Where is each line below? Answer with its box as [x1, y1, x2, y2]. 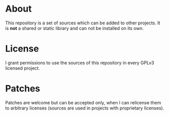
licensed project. [5, 65, 40, 71]
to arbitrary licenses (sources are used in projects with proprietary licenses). [5, 105, 164, 111]
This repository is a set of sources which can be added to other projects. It [5, 20, 160, 26]
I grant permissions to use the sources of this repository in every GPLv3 [5, 59, 154, 66]
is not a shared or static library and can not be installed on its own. [5, 25, 144, 31]
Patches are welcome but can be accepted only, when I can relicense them [5, 99, 161, 105]
